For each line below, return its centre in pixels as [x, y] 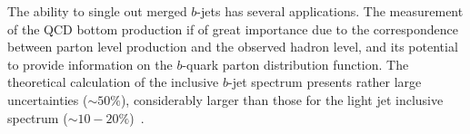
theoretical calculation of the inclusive [113, 82]
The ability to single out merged [97, 11]
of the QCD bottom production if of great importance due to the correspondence [233, 29]
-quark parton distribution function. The [295, 64]
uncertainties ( [48, 99]
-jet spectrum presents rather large [325, 82]
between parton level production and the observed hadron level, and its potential [233, 47]
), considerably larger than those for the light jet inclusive [282, 99]
